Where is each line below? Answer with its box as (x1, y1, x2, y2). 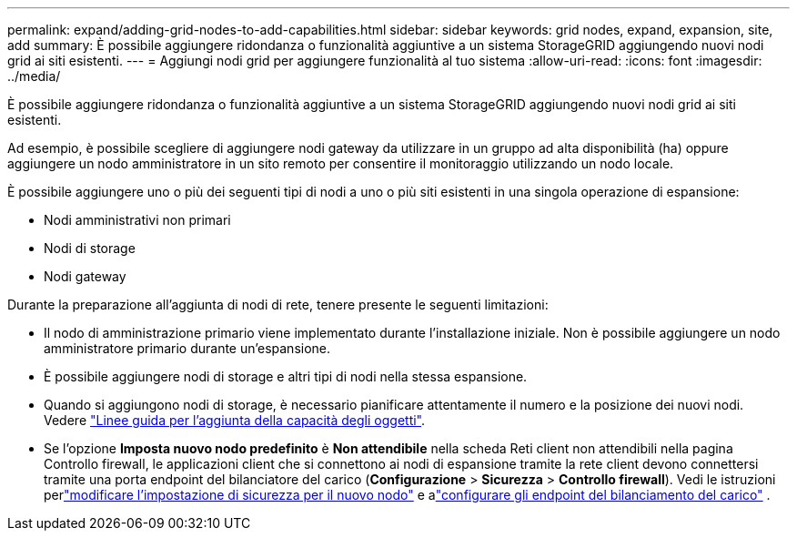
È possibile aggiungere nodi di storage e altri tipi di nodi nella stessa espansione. (44, 369, 528, 384)
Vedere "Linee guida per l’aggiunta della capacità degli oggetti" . (44, 412, 426, 428)
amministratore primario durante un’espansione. (44, 340, 331, 356)
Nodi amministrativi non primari (44, 212, 231, 228)
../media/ (7, 68, 61, 84)
